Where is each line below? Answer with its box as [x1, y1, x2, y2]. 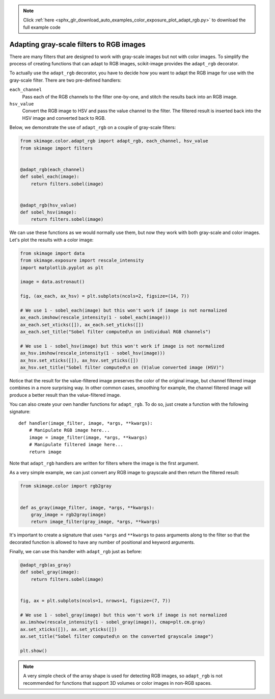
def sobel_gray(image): [20, 569, 80, 575]
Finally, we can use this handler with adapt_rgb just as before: [9, 549, 142, 555]
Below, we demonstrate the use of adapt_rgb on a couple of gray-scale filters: [9, 124, 176, 131]
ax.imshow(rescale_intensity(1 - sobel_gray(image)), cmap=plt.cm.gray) [20, 619, 206, 625]
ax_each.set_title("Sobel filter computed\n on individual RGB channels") [20, 329, 211, 335]
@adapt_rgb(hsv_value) [20, 202, 77, 208]
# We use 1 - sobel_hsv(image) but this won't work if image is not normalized [20, 343, 225, 349]
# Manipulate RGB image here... [29, 427, 110, 433]
